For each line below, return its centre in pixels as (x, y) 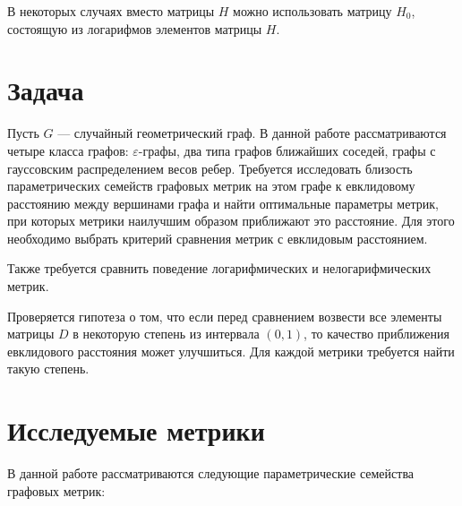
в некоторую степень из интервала (166, 334)
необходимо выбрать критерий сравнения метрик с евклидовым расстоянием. (218, 238)
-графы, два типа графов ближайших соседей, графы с (287, 150)
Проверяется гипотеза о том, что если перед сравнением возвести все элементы (225, 316)
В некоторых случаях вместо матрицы (111, 11)
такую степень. (48, 369)
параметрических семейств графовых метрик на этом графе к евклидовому (211, 186)
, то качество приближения (376, 334)
